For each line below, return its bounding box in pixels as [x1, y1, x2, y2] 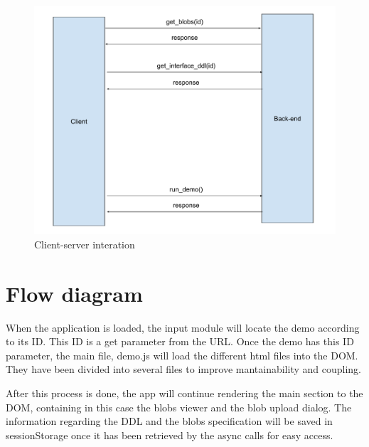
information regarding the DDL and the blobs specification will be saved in [6, 414, 333, 428]
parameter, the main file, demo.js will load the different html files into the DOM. [6, 347, 358, 362]
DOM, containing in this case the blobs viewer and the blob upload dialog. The [6, 399, 352, 414]
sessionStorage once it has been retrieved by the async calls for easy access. [6, 427, 333, 442]
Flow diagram [6, 278, 143, 307]
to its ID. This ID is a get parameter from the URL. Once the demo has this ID [6, 334, 354, 349]
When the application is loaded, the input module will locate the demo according [6, 320, 360, 335]
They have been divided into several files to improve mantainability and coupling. [6, 362, 361, 377]
